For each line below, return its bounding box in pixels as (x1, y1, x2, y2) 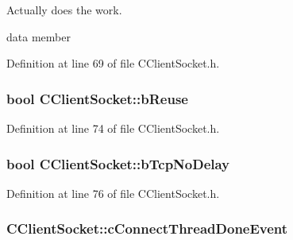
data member (6, 28, 71, 45)
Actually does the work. (6, 2, 122, 17)
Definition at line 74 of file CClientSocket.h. (6, 120, 220, 136)
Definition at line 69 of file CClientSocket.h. (6, 55, 220, 72)
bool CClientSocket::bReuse (6, 88, 188, 108)
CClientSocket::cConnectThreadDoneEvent (6, 219, 288, 238)
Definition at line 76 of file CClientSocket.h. (6, 184, 220, 201)
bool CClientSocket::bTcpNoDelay (6, 153, 230, 173)
